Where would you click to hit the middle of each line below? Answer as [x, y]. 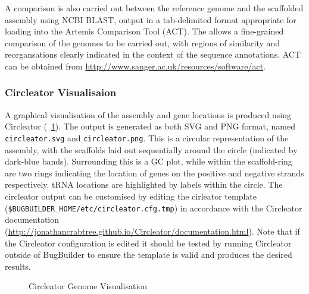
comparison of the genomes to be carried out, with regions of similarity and [143, 42]
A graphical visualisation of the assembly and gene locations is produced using [148, 114]
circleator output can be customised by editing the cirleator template [131, 196]
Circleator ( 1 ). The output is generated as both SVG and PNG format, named [150, 126]
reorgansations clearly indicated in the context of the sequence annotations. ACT [153, 54]
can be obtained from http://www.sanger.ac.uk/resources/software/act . [135, 66]
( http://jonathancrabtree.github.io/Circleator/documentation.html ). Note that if [152, 231]
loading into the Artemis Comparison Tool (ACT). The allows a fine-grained [144, 31]
